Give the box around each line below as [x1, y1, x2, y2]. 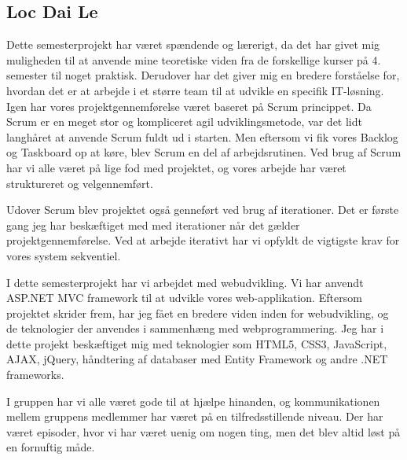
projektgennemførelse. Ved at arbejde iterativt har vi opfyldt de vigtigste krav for [6, 232, 400, 248]
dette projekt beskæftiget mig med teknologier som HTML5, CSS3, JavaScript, [6, 335, 387, 351]
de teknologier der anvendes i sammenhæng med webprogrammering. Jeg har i [6, 320, 384, 337]
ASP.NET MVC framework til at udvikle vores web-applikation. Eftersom [6, 289, 362, 306]
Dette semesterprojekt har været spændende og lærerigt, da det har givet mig [6, 36, 380, 53]
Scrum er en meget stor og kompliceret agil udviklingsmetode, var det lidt [6, 113, 362, 130]
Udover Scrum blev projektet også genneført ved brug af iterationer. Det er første [6, 201, 399, 218]
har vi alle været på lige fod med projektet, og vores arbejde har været [6, 159, 346, 175]
